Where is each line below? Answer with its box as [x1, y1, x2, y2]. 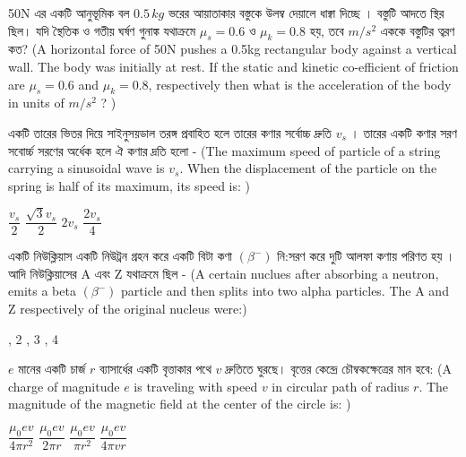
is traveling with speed [134, 376, 258, 395]
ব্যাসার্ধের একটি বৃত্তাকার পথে [99, 359, 211, 378]
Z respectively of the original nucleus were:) [8, 298, 247, 317]
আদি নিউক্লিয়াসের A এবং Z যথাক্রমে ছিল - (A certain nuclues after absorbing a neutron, [8, 263, 439, 282]
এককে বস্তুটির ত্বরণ [380, 21, 455, 39]
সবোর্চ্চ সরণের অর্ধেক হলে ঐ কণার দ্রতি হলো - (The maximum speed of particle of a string [8, 141, 441, 160]
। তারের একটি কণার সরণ [350, 123, 457, 142]
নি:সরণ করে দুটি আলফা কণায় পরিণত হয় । [277, 246, 455, 265]
